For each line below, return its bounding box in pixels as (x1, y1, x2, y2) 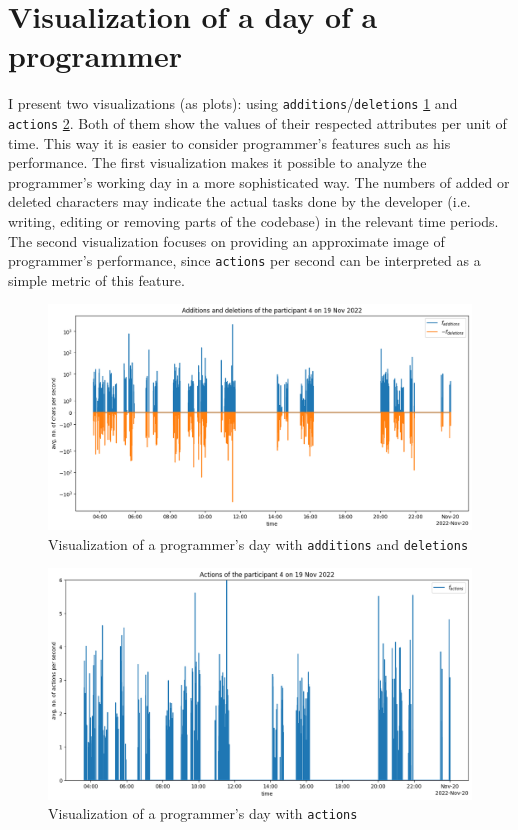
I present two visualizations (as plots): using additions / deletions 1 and (8, 93, 458, 114)
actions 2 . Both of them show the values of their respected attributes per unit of (8, 112, 507, 133)
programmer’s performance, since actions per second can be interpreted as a (8, 250, 481, 271)
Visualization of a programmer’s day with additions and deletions (48, 533, 469, 554)
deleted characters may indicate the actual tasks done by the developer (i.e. (8, 191, 471, 212)
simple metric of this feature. (8, 269, 185, 290)
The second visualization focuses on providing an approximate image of (8, 230, 445, 251)
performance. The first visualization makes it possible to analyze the (8, 152, 427, 173)
